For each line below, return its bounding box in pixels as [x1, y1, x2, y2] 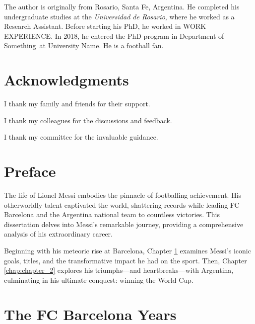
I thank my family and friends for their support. [4, 98, 150, 109]
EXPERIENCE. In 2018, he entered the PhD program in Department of [4, 30, 224, 41]
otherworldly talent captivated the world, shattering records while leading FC [4, 199, 240, 210]
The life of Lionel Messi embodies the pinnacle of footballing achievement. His [4, 190, 242, 200]
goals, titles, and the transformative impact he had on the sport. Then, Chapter [4, 255, 247, 265]
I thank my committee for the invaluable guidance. [4, 132, 158, 142]
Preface [4, 161, 56, 181]
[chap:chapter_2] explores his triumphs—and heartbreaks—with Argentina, [4, 265, 234, 275]
